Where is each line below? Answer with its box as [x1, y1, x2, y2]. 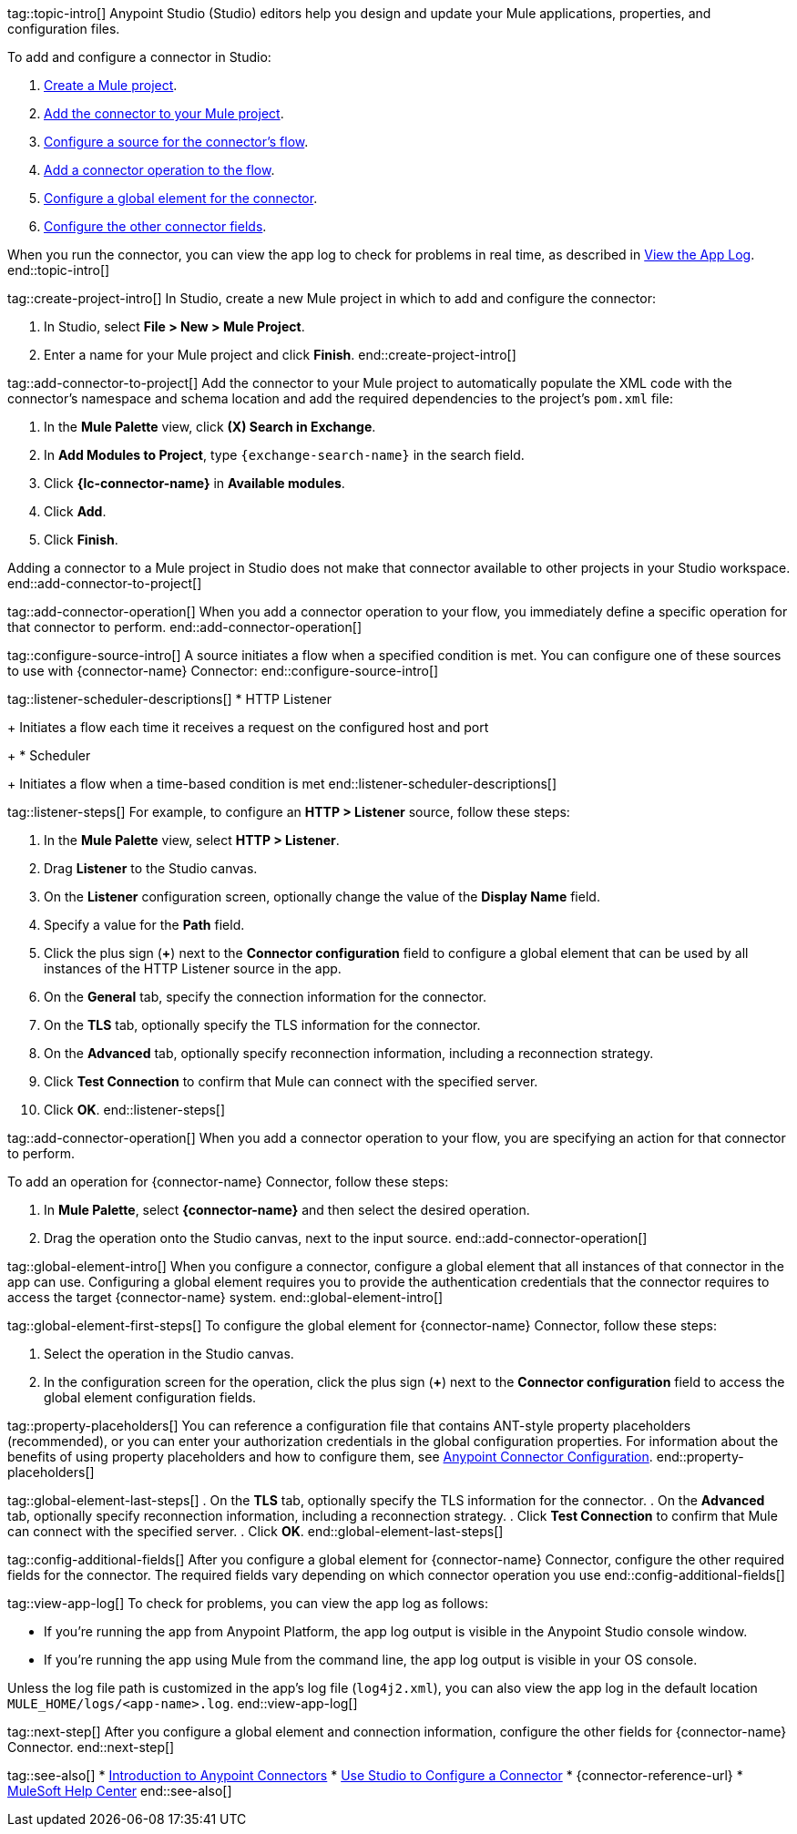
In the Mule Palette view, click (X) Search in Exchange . [44, 419, 376, 434]
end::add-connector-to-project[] [7, 576, 202, 591]
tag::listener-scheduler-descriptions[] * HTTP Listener [7, 691, 332, 707]
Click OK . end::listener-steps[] [44, 1102, 226, 1117]
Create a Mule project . [44, 77, 178, 93]
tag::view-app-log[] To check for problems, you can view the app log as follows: [7, 1595, 488, 1611]
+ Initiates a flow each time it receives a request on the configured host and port [7, 719, 489, 735]
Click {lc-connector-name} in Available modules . [44, 475, 345, 491]
